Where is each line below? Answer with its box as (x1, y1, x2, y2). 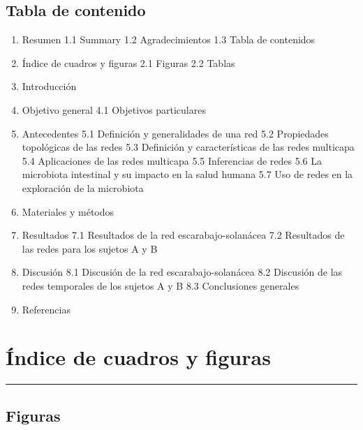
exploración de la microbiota (22, 180, 144, 195)
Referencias (22, 302, 71, 316)
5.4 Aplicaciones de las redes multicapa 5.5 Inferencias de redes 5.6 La (22, 153, 322, 168)
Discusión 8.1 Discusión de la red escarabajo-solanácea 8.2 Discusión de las (22, 265, 343, 279)
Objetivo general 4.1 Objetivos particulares (22, 102, 206, 117)
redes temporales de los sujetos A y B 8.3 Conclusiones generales (22, 278, 299, 292)
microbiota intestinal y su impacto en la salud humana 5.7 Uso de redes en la (22, 167, 353, 181)
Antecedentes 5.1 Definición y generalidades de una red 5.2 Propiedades (22, 126, 329, 140)
